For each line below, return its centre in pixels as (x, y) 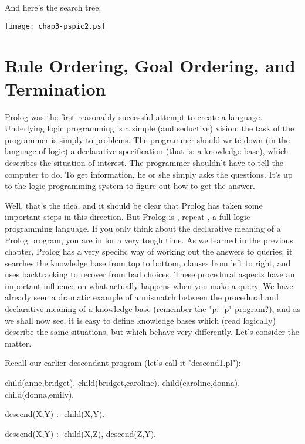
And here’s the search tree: (53, 7)
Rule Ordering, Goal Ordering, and (150, 65)
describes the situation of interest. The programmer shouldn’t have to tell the (144, 162)
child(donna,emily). (40, 394)
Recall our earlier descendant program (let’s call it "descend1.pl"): (123, 363)
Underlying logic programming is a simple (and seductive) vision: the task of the (150, 128)
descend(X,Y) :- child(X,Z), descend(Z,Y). (80, 433)
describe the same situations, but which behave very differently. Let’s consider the (152, 332)
